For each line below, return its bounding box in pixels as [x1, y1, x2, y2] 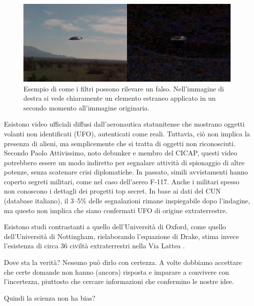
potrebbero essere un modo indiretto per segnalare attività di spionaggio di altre [4, 157, 245, 167]
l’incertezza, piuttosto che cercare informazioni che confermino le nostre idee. [4, 276, 234, 286]
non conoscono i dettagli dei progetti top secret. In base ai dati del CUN [4, 186, 221, 196]
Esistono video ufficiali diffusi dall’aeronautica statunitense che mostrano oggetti [4, 119, 245, 129]
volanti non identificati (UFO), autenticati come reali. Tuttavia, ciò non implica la [4, 128, 250, 138]
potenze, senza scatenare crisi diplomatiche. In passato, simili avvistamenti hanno [4, 167, 248, 177]
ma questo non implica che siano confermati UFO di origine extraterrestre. [4, 205, 228, 215]
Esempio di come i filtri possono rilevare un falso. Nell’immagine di [23, 83, 224, 93]
